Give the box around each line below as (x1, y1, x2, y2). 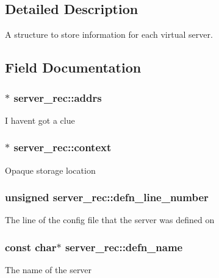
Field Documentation (5, 58, 142, 77)
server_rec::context (13, 140, 112, 155)
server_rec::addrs (13, 90, 102, 105)
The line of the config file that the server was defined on (5, 213, 215, 226)
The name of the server (5, 263, 92, 276)
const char (5, 239, 57, 254)
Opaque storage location (5, 163, 96, 176)
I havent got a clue (5, 113, 75, 126)
